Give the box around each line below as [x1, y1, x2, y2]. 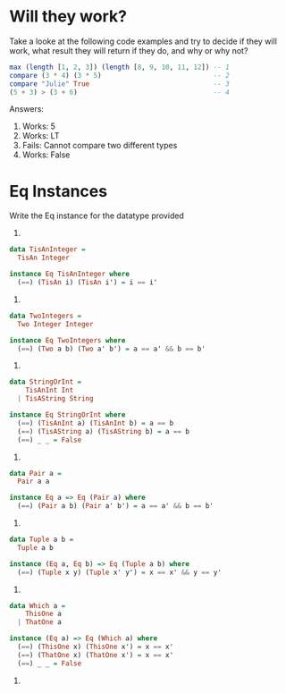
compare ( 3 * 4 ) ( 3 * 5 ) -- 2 [9, 71, 230, 80]
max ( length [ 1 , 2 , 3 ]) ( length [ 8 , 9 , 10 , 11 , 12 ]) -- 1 [9, 63, 230, 72]
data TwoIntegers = [9, 311, 82, 320]
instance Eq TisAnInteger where [9, 270, 130, 279]
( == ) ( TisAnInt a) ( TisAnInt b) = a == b [17, 418, 174, 427]
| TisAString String [17, 394, 94, 403]
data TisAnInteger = [9, 245, 87, 254]
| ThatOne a [17, 618, 63, 627]
